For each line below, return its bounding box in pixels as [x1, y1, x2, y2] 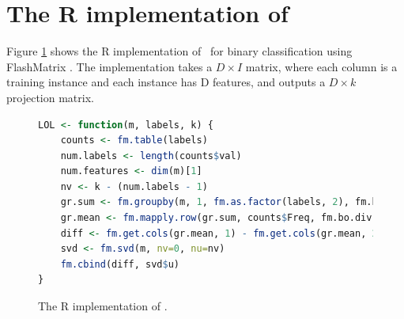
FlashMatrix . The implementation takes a [6, 58, 213, 74]
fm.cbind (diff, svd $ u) [60, 258, 180, 270]
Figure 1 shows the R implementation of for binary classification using [6, 43, 353, 59]
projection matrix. [6, 89, 94, 105]
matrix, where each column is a [245, 58, 398, 74]
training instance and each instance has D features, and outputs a [6, 74, 326, 90]
